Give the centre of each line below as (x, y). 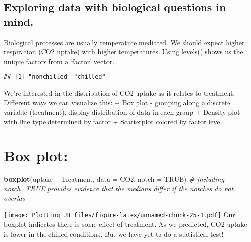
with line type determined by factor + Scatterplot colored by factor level (113, 121)
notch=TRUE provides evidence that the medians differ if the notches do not (119, 188)
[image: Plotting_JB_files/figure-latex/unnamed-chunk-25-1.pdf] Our (120, 214)
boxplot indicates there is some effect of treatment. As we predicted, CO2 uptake (125, 224)
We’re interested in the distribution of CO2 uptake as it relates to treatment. (120, 93)
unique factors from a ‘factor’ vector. (59, 61)
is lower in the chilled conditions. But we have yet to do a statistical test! (114, 233)
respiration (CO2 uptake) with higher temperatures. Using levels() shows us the (124, 52)
